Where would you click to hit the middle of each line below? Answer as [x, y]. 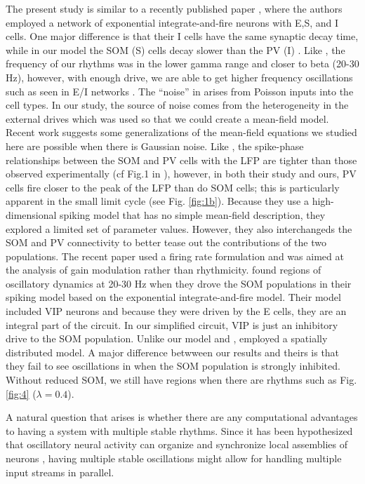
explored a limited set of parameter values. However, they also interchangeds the [179, 228]
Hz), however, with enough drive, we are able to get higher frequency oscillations [179, 77]
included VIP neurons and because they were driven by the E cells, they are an [176, 311]
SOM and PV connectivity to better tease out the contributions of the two [166, 242]
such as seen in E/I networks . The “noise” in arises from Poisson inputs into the [180, 91]
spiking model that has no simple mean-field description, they [193, 214]
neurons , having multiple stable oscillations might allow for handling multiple [174, 458]
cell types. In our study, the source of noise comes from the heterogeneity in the [177, 105]
